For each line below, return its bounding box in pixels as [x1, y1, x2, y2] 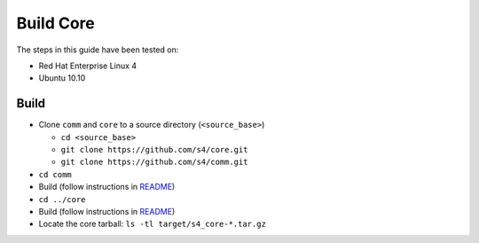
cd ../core [38, 194, 86, 204]
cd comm [38, 169, 73, 179]
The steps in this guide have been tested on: [16, 44, 179, 55]
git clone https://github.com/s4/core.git [60, 145, 248, 155]
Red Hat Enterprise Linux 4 [38, 60, 137, 71]
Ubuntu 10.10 [38, 73, 86, 83]
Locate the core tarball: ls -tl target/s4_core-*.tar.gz [38, 218, 266, 230]
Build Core [16, 13, 95, 33]
